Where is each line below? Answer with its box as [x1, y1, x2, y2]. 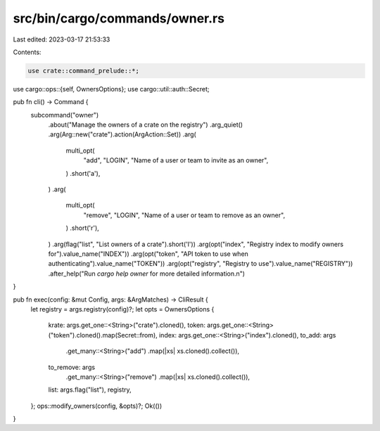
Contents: [13, 48, 42, 56]
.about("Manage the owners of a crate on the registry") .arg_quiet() [48, 120, 243, 129]
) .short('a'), [65, 169, 101, 177]
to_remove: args [48, 363, 95, 371]
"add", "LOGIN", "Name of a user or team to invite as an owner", [83, 156, 269, 165]
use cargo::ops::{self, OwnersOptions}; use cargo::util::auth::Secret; [13, 84, 210, 93]
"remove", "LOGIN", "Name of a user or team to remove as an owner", [83, 211, 285, 219]
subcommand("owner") [30, 110, 99, 119]
